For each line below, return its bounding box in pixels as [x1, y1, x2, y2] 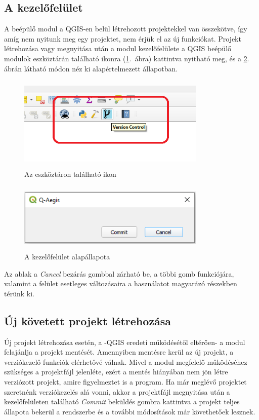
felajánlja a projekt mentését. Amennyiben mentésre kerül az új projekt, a [4, 347, 234, 357]
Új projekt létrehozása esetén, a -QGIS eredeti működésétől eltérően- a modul [4, 336, 245, 347]
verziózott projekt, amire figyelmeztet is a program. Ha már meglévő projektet [4, 376, 247, 387]
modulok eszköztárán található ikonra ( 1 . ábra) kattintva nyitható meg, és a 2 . [4, 53, 249, 63]
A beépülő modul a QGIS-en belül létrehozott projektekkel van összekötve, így [4, 23, 247, 34]
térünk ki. [4, 288, 34, 298]
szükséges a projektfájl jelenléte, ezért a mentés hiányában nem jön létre [4, 366, 228, 377]
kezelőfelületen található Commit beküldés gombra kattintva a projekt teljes [4, 396, 240, 407]
